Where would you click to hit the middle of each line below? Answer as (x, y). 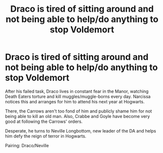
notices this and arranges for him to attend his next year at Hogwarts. (75, 101)
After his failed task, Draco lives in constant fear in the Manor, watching (77, 91)
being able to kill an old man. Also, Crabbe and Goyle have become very (78, 116)
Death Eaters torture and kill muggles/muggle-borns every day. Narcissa (78, 96)
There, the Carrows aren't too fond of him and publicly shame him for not (79, 111)
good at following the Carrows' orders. (44, 121)
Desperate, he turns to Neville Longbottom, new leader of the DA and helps (81, 131)
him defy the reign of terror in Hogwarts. (46, 136)
